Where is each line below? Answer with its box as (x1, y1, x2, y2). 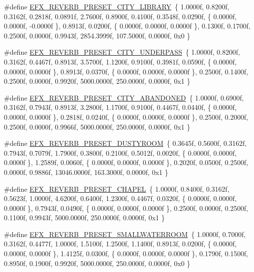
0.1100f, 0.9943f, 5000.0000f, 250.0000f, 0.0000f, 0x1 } (4, 212, 165, 223)
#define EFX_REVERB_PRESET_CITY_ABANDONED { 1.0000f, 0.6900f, (4, 92, 244, 102)
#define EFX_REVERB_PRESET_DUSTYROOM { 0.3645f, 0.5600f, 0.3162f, (4, 138, 247, 148)
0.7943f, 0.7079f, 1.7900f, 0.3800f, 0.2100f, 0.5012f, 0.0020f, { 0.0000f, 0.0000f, (4, 147, 237, 158)
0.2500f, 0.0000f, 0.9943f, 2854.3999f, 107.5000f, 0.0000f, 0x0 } (4, 30, 190, 40)
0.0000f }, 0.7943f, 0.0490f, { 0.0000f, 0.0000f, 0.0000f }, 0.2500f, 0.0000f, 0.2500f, (4, 203, 248, 213)
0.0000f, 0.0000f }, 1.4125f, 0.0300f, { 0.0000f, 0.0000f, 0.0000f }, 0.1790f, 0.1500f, (4, 248, 248, 259)
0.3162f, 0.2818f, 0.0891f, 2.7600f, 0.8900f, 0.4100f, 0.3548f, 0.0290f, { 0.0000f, (4, 11, 237, 21)
